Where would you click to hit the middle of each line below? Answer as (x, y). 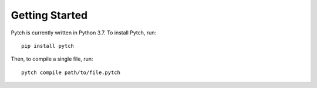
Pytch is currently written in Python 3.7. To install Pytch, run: (84, 33)
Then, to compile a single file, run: (52, 59)
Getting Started (49, 15)
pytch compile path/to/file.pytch (71, 72)
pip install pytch (48, 46)
